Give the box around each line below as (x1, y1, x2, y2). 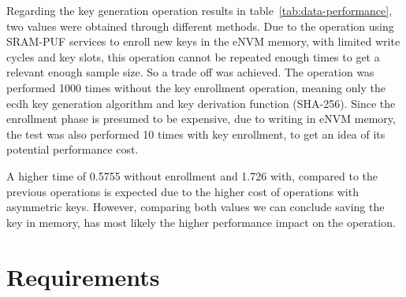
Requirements (6, 260, 160, 292)
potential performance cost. (6, 141, 139, 158)
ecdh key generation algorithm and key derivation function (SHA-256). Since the (6, 95, 396, 111)
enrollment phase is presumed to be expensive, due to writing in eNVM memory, (6, 110, 396, 127)
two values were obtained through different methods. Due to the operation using (6, 17, 394, 34)
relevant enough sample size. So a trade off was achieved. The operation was (6, 64, 374, 80)
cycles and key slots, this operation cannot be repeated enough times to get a (6, 48, 380, 65)
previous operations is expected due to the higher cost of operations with (6, 183, 359, 199)
